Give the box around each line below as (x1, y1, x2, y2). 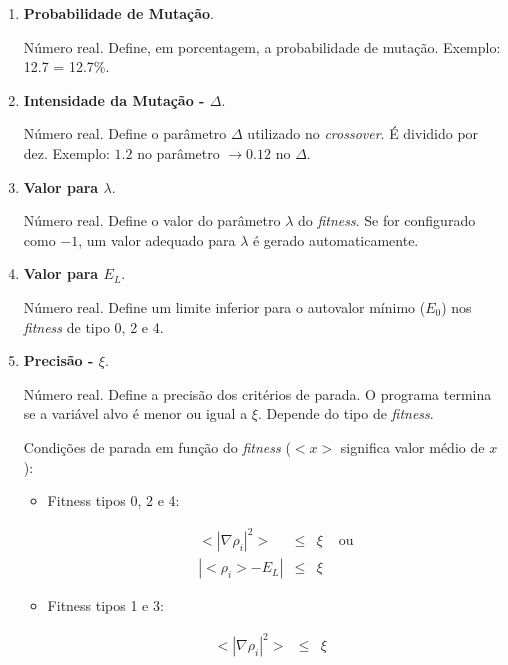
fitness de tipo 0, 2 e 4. (23, 316, 164, 337)
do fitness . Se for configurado (297, 210, 476, 231)
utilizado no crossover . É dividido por (247, 123, 479, 144)
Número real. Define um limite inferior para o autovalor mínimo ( (23, 296, 426, 317)
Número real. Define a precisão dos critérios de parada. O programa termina (23, 383, 492, 404)
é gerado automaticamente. (252, 229, 419, 250)
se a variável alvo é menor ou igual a (23, 403, 248, 424)
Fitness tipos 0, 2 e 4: (47, 490, 180, 511)
